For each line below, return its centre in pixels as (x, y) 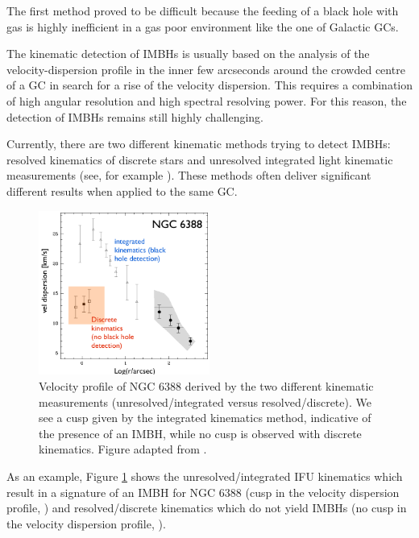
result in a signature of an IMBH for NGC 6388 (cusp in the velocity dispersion (203, 492)
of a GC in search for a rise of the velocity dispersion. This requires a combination (210, 85)
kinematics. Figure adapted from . (123, 449)
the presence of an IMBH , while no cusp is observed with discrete (200, 433)
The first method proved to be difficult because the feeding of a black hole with (203, 10)
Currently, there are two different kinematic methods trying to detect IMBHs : (199, 144)
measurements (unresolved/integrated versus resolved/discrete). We (205, 401)
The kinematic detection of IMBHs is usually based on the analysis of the (188, 54)
